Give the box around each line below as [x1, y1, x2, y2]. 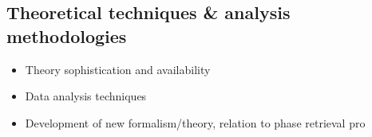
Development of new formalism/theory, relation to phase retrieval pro [25, 114, 366, 131]
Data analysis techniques [25, 88, 147, 104]
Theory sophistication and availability [25, 61, 211, 77]
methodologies [6, 23, 127, 48]
